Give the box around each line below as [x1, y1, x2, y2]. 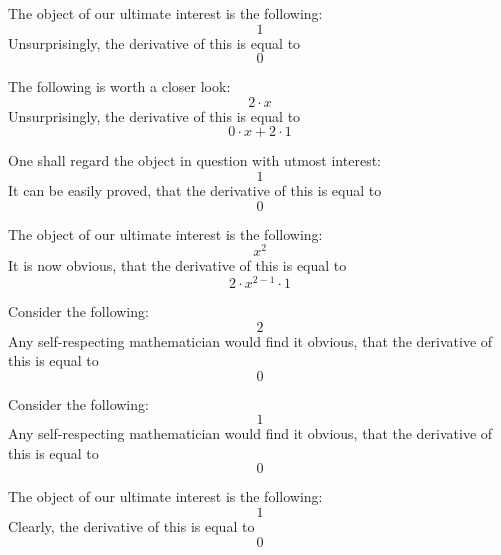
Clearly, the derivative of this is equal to [8, 516, 255, 537]
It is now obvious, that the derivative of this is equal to [8, 255, 347, 276]
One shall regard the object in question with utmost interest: [8, 150, 381, 171]
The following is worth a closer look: [8, 76, 231, 97]
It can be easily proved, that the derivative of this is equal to [8, 179, 382, 200]
